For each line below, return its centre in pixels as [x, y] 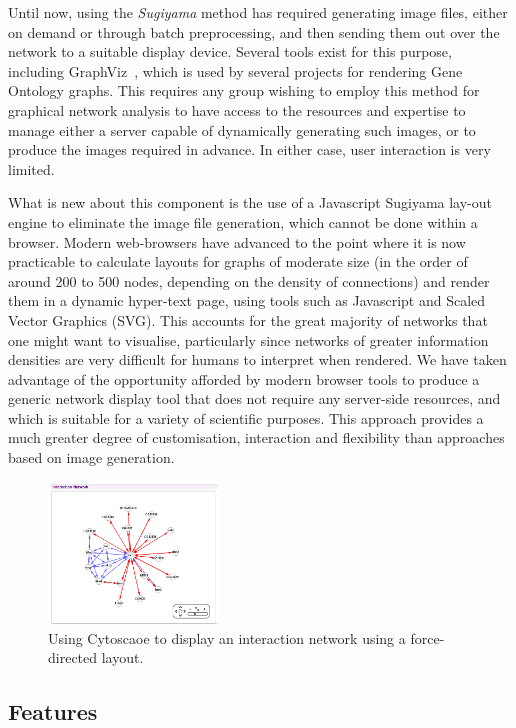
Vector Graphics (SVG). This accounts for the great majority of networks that [248, 319]
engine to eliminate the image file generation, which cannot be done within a [243, 221]
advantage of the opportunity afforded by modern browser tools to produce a [244, 378]
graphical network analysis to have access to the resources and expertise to [237, 109]
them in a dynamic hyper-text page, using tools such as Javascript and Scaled [247, 300]
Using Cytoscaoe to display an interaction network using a [227, 637]
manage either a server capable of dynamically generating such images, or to [242, 129]
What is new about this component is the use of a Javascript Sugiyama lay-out [250, 202]
